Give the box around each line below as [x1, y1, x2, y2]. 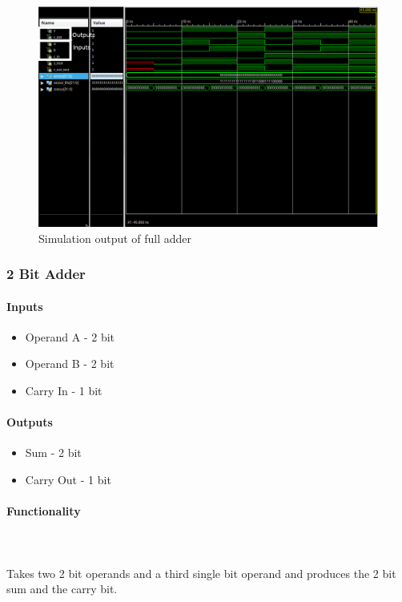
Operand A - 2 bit [25, 328, 115, 345]
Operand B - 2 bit [25, 355, 115, 372]
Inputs [6, 297, 43, 314]
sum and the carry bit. [6, 580, 118, 597]
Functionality [6, 503, 81, 519]
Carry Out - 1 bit [25, 471, 111, 487]
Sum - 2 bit [25, 444, 82, 461]
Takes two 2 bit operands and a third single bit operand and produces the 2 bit [6, 564, 396, 581]
